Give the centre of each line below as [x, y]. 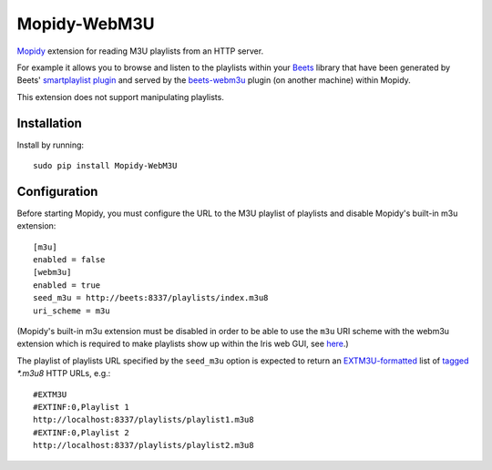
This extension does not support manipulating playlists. [121, 97]
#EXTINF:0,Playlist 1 [81, 407]
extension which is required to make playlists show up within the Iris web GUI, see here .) [183, 344]
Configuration [57, 191]
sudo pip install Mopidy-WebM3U [105, 166]
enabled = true [67, 285]
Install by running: [51, 145]
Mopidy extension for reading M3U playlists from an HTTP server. [140, 51]
